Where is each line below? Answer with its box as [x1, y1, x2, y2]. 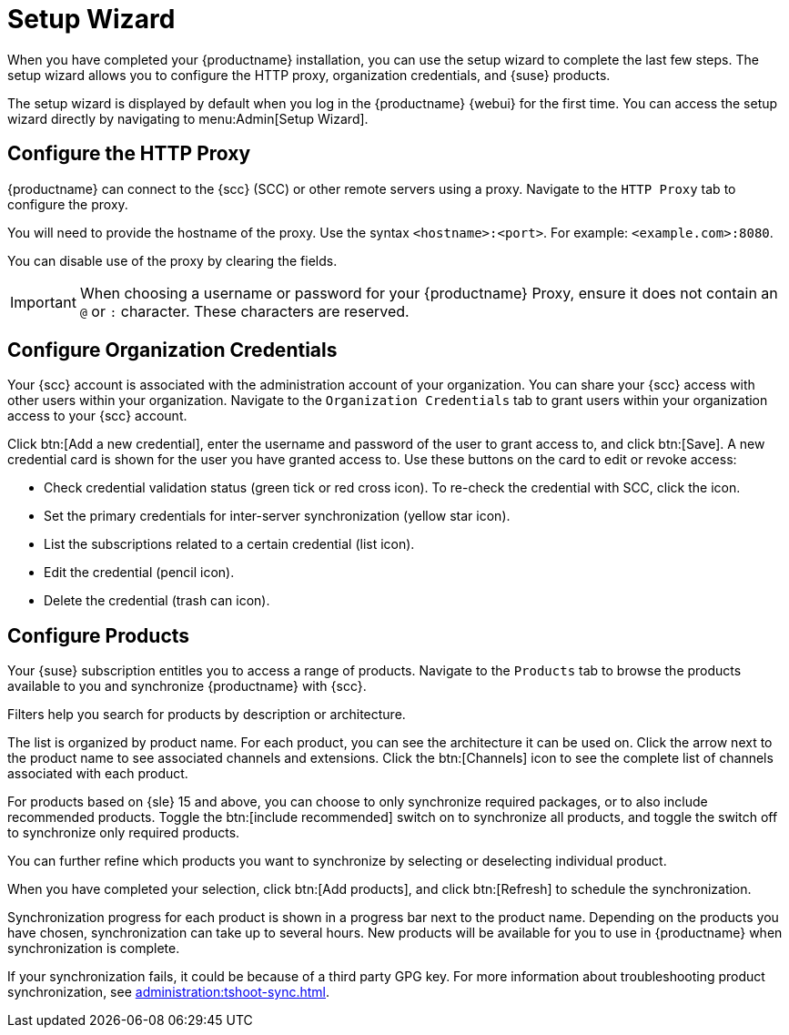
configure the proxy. [7, 196, 128, 212]
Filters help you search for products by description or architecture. [7, 706, 406, 723]
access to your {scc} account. [7, 408, 187, 424]
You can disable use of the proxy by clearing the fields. [7, 252, 338, 269]
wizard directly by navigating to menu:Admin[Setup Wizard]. [7, 110, 369, 127]
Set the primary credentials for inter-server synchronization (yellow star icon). [44, 508, 511, 524]
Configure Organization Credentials [7, 339, 338, 362]
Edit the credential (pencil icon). [44, 564, 235, 581]
